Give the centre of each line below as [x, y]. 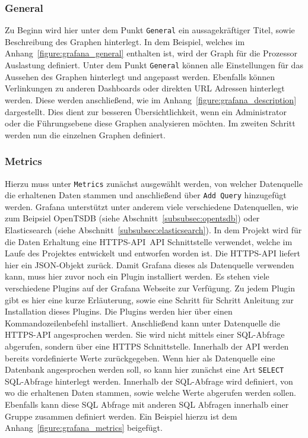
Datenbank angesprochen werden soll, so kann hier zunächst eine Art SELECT [145, 369]
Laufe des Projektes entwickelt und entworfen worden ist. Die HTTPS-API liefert [153, 253]
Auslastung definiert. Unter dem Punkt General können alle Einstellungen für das [154, 65]
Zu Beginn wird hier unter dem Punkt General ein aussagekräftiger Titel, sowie [150, 30]
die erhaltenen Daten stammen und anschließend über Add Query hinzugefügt [146, 195]
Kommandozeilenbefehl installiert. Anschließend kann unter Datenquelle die [143, 323]
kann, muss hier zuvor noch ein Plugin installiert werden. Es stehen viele [137, 276]
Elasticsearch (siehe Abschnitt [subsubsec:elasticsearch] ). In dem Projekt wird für [153, 230]
